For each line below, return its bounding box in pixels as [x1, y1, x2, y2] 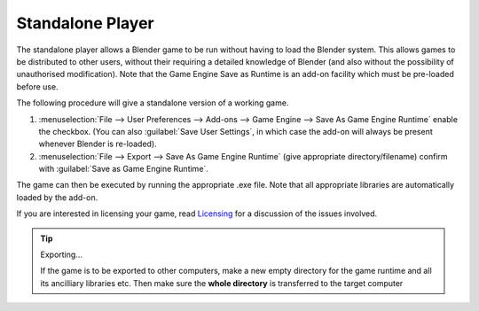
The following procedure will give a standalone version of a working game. [16, 97, 289, 108]
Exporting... [40, 249, 83, 260]
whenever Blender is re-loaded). [38, 138, 157, 150]
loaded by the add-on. [16, 191, 98, 203]
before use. [16, 81, 59, 92]
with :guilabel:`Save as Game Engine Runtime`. [38, 164, 208, 175]
